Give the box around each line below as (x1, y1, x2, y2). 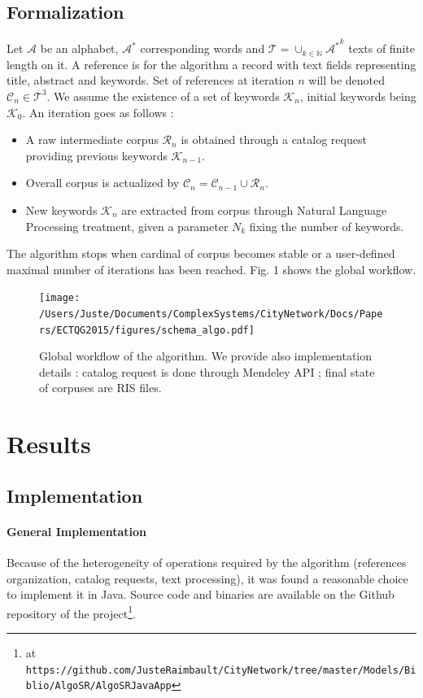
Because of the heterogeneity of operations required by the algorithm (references (7, 554, 407, 571)
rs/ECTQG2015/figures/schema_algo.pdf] (39, 324, 255, 336)
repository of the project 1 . (7, 602, 136, 622)
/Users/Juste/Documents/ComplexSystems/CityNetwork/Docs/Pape (39, 308, 383, 320)
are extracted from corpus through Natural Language (121, 201, 387, 218)
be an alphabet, (40, 40, 119, 57)
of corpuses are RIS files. (39, 379, 162, 396)
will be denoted (308, 72, 386, 89)
